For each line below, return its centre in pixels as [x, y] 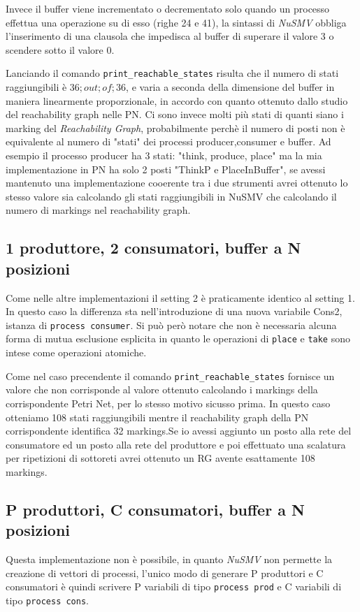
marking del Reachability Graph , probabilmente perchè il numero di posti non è [175, 127]
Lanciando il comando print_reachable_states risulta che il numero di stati [172, 73]
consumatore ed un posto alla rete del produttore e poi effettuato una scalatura [176, 444]
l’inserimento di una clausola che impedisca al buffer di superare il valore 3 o [170, 36]
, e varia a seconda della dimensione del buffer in [230, 87]
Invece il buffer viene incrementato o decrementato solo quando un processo [168, 8]
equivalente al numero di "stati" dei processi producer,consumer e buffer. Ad [168, 141]
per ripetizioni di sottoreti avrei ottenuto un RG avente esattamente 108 [160, 458]
